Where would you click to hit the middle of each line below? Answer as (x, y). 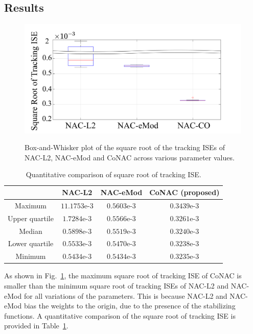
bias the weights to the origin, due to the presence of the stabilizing (130, 306)
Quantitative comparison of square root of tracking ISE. (113, 174)
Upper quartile (31, 218)
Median (31, 231)
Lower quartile (31, 243)
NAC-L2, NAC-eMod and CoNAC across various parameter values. (130, 157)
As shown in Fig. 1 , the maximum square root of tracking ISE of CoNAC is (123, 276)
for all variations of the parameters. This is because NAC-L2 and (125, 295)
